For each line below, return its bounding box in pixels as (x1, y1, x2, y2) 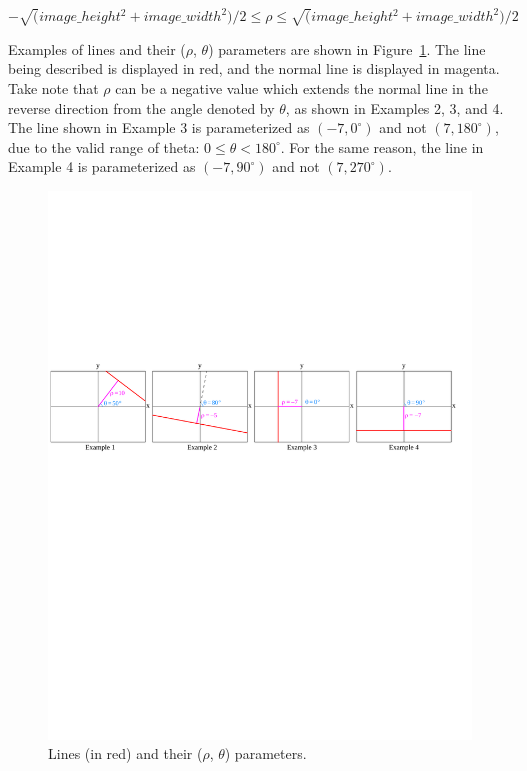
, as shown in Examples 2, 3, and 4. (285, 97, 504, 118)
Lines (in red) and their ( (48, 743, 203, 764)
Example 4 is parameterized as (8, 156, 196, 177)
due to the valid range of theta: (8, 136, 200, 157)
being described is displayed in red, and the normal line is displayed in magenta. (8, 58, 500, 79)
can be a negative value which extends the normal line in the (115, 77, 488, 98)
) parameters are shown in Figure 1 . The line (208, 38, 486, 59)
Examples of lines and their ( (8, 38, 186, 59)
